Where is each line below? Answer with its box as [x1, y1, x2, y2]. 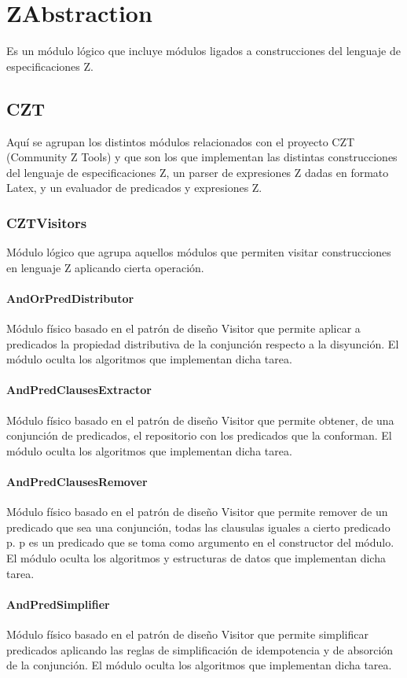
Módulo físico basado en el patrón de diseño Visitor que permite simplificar [6, 626, 369, 643]
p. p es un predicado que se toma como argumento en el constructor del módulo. [6, 534, 394, 551]
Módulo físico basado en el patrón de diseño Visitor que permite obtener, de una [6, 411, 394, 428]
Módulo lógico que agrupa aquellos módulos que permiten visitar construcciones [6, 244, 391, 260]
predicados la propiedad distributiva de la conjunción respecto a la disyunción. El [6, 335, 399, 352]
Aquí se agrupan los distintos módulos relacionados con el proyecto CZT [6, 133, 355, 149]
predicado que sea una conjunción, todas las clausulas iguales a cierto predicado [6, 518, 390, 535]
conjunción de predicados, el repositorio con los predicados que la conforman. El [6, 427, 392, 444]
